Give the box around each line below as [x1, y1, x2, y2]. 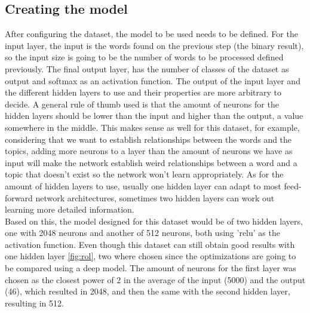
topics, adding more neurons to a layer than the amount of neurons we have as [5, 145, 293, 157]
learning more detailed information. [5, 203, 134, 216]
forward [5, 191, 33, 204]
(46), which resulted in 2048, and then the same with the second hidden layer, [5, 285, 290, 297]
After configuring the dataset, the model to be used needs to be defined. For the [5, 27, 298, 40]
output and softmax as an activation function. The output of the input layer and [5, 74, 300, 87]
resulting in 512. [5, 296, 64, 309]
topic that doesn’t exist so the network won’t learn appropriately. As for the [5, 168, 284, 180]
